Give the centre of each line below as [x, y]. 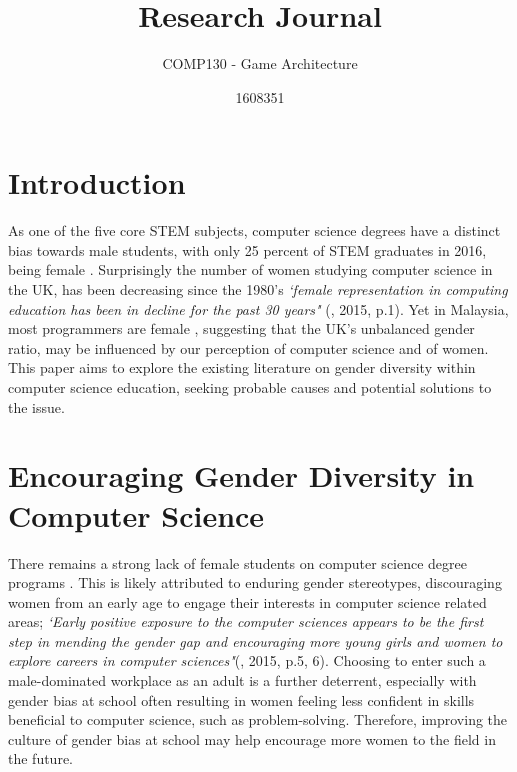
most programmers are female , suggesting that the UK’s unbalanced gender [241, 328]
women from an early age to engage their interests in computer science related [247, 601]
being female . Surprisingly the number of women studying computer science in [250, 269]
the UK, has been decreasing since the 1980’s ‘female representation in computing [258, 289]
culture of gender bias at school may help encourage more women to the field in [252, 738]
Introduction [97, 182]
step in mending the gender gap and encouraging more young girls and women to [255, 640]
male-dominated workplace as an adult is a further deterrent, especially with [242, 680]
